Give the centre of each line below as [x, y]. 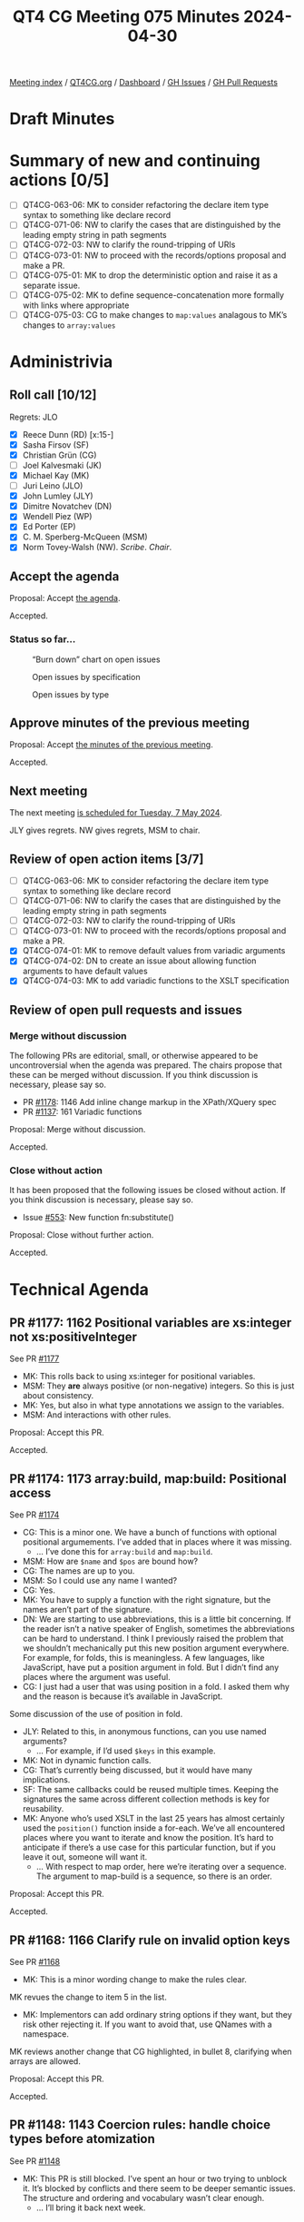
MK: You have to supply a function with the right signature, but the [147, 1600]
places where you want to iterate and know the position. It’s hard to [148, 1838]
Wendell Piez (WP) [57, 517]
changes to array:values [69, 325]
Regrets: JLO [34, 417]
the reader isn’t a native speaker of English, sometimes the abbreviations [158, 1629]
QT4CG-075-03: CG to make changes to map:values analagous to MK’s [155, 314]
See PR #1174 [34, 1515]
